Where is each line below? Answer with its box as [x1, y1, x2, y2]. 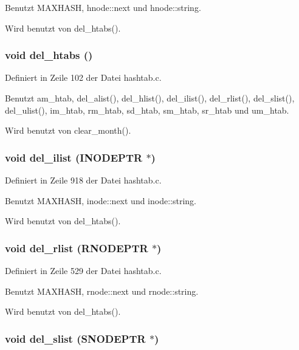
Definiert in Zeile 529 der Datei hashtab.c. [5, 264, 162, 276]
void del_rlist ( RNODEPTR [5, 240, 148, 255]
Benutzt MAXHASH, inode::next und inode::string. [5, 194, 196, 207]
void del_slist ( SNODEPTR [5, 331, 146, 346]
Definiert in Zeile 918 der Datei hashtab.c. [5, 174, 162, 186]
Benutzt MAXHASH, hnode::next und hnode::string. [5, 1, 201, 13]
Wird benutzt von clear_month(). [5, 124, 131, 137]
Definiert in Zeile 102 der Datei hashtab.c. [5, 71, 162, 84]
